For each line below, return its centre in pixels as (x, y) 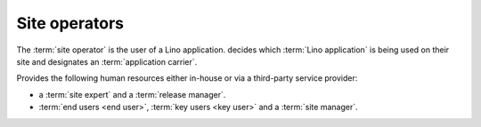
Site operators (70, 23)
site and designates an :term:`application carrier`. (107, 61)
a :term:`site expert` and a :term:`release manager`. (132, 94)
